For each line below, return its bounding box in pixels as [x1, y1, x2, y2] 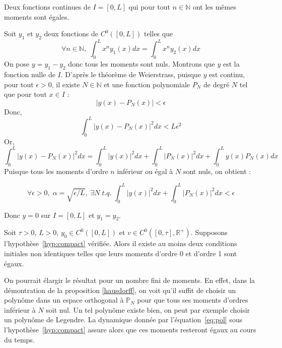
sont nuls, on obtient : [183, 165, 251, 176]
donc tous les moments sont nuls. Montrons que [68, 59, 215, 69]
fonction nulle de [4, 69, 55, 80]
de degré [203, 79, 230, 89]
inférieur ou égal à [117, 165, 173, 176]
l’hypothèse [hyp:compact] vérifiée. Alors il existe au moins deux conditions [4, 238, 237, 249]
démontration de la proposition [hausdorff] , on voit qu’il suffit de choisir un [4, 284, 236, 295]
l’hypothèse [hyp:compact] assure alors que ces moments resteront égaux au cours [4, 324, 256, 335]
